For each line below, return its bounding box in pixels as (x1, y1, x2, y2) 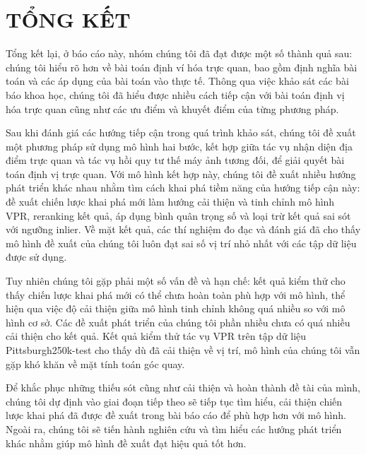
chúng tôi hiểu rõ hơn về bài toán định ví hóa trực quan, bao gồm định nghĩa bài (6, 59, 358, 74)
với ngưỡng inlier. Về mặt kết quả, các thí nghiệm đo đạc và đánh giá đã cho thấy (6, 222, 361, 237)
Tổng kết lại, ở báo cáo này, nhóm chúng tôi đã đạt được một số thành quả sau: (6, 46, 353, 61)
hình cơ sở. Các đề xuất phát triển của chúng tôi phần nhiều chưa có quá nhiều (6, 314, 350, 329)
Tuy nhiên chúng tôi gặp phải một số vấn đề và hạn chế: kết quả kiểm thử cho (6, 273, 346, 288)
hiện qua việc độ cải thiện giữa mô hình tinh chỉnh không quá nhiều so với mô (6, 301, 346, 316)
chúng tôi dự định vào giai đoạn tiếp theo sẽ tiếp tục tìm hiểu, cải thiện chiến (6, 394, 343, 408)
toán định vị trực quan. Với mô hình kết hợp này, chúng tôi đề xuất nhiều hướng (6, 166, 356, 181)
